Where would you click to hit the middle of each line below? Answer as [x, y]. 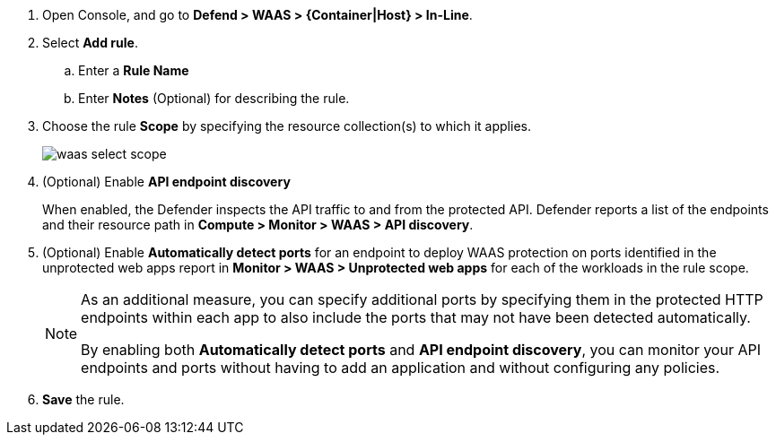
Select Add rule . [90, 43]
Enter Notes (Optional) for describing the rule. [214, 98]
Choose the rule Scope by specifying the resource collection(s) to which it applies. [287, 126]
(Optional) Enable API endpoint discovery [166, 182]
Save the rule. [83, 399]
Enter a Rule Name [134, 70]
